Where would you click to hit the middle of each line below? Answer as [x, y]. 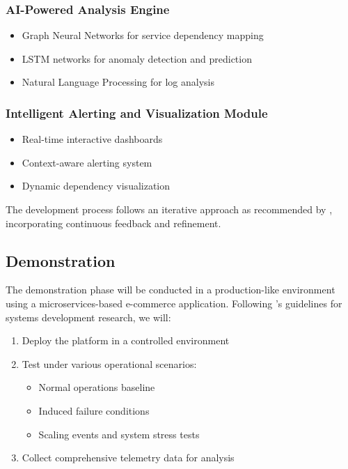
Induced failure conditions [94, 410]
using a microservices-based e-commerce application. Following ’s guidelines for [174, 303]
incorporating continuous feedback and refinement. [113, 223]
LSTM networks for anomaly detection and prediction [137, 58]
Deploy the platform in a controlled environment [126, 340]
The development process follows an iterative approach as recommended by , [169, 209]
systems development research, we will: [88, 317]
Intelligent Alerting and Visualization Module [137, 113]
